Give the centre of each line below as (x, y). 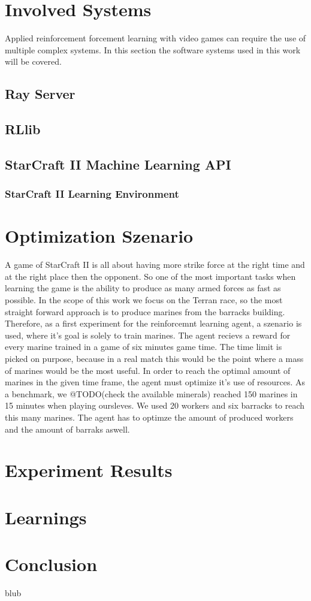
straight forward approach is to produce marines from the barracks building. (145, 311)
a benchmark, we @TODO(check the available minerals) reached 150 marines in (151, 393)
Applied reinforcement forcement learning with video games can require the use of (155, 38)
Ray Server (40, 94)
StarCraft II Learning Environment (92, 194)
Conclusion (51, 564)
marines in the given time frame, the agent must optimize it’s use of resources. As (155, 382)
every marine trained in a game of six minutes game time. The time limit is (144, 347)
